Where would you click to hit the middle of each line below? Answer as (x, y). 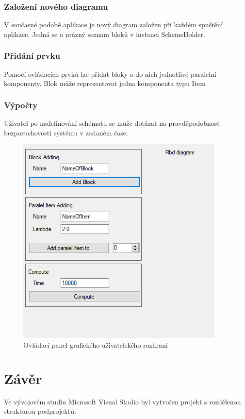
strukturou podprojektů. (40, 411)
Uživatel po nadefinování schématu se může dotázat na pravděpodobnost (112, 123)
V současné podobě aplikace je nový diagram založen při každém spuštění (114, 25)
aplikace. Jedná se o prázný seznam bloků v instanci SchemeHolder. (105, 34)
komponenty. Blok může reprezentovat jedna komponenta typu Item (105, 83)
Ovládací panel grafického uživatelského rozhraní (96, 344)
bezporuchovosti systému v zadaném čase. (66, 132)
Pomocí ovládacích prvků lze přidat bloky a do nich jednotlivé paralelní (110, 74)
